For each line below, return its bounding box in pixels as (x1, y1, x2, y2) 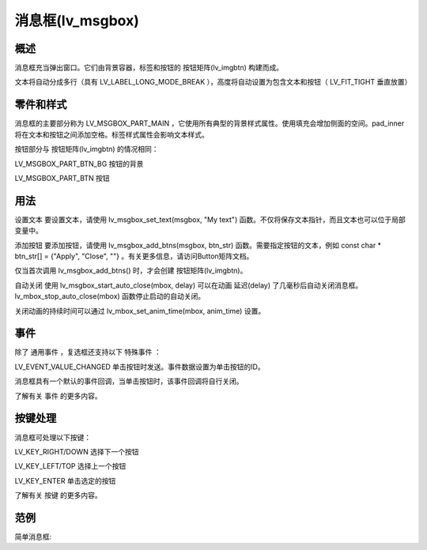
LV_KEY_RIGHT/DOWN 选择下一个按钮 (14, 446, 139, 456)
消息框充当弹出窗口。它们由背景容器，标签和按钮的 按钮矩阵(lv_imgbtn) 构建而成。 (14, 63, 284, 73)
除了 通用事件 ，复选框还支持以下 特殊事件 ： (14, 348, 161, 357)
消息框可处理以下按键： (14, 432, 91, 442)
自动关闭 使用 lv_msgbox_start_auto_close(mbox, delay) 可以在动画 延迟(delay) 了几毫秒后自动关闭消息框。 (14, 281, 363, 290)
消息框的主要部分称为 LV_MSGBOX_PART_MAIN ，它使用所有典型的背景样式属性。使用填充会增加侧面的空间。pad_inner (14, 119, 405, 128)
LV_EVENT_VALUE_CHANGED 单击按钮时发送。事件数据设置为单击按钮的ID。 (14, 362, 265, 371)
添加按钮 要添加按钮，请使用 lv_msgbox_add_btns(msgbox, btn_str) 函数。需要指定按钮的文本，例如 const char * (14, 240, 382, 250)
